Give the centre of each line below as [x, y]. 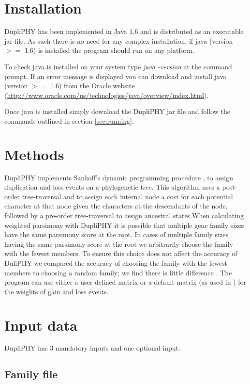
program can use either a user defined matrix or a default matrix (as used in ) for [125, 282]
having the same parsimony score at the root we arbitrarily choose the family [119, 244]
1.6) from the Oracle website [92, 86]
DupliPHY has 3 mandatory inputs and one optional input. [92, 348]
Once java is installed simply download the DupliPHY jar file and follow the [117, 111]
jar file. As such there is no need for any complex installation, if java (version [119, 40]
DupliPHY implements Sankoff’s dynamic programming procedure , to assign [119, 177]
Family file [31, 374]
